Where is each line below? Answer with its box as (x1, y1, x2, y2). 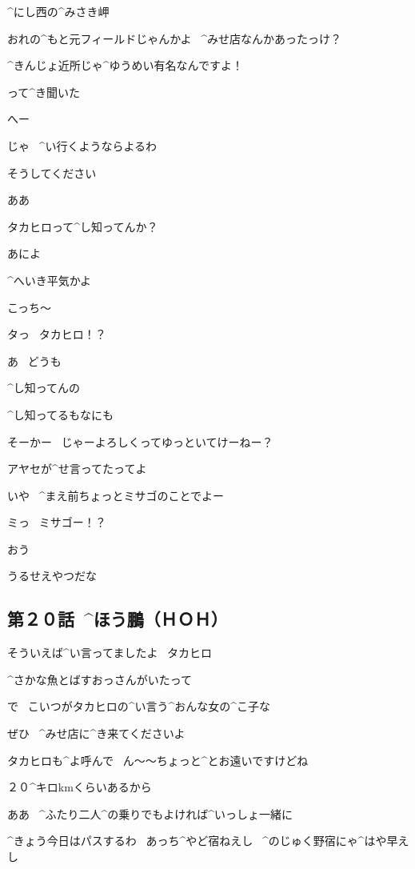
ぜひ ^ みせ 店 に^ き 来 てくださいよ (7, 725, 186, 742)
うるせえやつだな (7, 567, 97, 584)
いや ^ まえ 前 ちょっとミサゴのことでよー (7, 487, 225, 503)
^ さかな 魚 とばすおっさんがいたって (7, 671, 193, 687)
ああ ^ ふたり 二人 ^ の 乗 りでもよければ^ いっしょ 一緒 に (7, 805, 293, 822)
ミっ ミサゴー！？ (7, 514, 106, 531)
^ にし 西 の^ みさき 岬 (7, 3, 110, 19)
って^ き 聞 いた (7, 83, 81, 100)
